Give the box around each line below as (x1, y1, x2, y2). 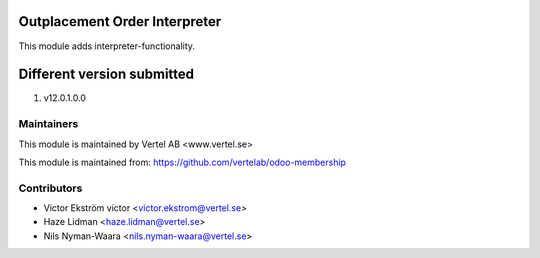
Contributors (18, 181, 83, 195)
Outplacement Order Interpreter (18, 13, 222, 30)
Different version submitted (18, 66, 195, 83)
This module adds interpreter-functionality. (18, 40, 195, 52)
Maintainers (18, 117, 79, 131)
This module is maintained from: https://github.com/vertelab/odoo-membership (18, 156, 347, 168)
